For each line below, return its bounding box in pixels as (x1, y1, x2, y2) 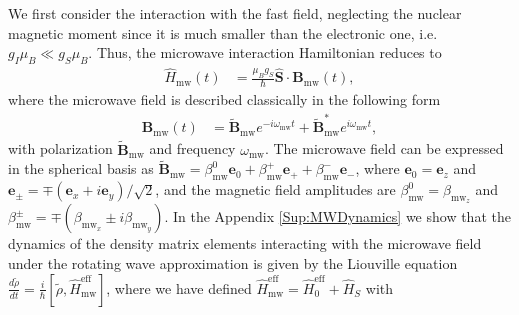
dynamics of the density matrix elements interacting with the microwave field (8, 233, 482, 254)
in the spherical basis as (8, 158, 154, 179)
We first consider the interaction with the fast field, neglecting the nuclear (8, 3, 462, 23)
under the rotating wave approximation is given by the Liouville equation (8, 253, 458, 274)
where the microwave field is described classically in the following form (8, 89, 441, 110)
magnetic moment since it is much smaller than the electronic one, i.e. (8, 22, 438, 43)
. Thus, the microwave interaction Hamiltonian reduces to (88, 42, 442, 63)
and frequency (149, 138, 236, 159)
